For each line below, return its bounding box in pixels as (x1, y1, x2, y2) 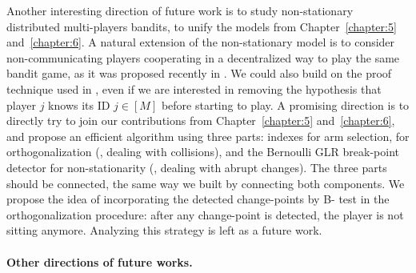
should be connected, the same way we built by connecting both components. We (6, 175, 405, 191)
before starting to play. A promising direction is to (161, 96, 410, 113)
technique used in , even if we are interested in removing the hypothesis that (6, 80, 382, 97)
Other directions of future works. (6, 253, 193, 270)
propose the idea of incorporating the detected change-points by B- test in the (6, 191, 390, 207)
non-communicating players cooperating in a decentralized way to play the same (6, 49, 400, 66)
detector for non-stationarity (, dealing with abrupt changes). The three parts (6, 159, 387, 175)
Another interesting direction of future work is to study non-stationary (6, 2, 354, 18)
